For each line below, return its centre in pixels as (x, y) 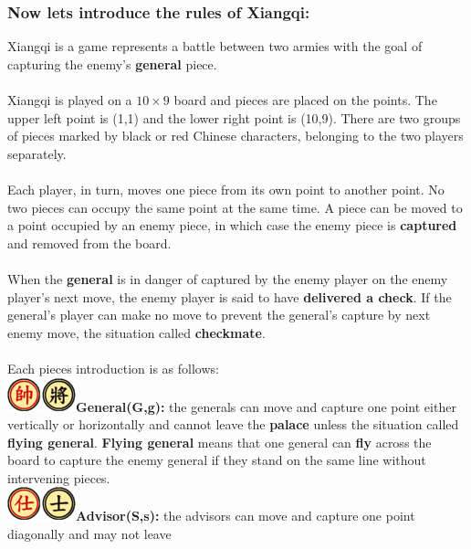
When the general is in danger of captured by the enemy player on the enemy (228, 278)
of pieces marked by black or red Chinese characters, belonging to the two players (235, 136)
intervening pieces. (59, 477)
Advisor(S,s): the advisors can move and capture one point (246, 516)
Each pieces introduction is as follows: (113, 368)
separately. (37, 153)
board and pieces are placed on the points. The (305, 100)
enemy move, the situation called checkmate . (136, 332)
